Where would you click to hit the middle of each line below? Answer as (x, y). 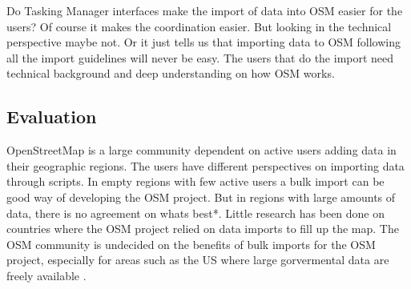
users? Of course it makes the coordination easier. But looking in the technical (199, 26)
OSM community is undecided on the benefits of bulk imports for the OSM (191, 244)
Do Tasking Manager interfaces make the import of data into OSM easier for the (205, 10)
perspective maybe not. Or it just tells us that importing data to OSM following (204, 42)
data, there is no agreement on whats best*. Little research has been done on (196, 213)
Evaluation (52, 116)
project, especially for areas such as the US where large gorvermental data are (198, 260)
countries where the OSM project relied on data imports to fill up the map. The (203, 229)
